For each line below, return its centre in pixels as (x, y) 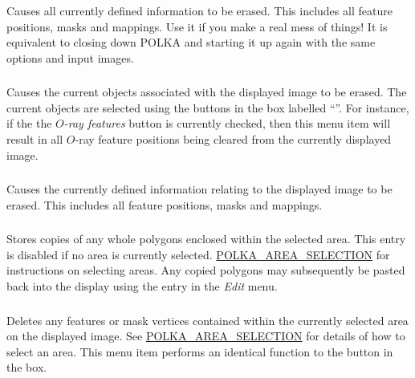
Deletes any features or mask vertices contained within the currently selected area (207, 320)
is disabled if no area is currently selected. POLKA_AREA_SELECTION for (198, 254)
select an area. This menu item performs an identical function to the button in (200, 351)
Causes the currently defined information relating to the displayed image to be (199, 189)
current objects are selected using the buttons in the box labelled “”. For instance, (208, 107)
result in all (35, 139)
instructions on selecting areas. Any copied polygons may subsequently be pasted (206, 270)
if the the (29, 123)
